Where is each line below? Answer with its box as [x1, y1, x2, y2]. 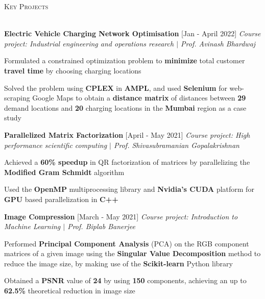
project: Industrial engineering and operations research [4, 38, 174, 48]
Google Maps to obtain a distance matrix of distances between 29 [32, 92, 246, 103]
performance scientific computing [4, 139, 107, 150]
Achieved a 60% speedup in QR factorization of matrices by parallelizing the [4, 157, 250, 167]
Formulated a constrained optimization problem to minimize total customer [4, 55, 245, 66]
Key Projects [4, 1, 49, 11]
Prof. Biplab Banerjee [67, 221, 135, 232]
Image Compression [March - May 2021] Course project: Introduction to [4, 211, 238, 221]
